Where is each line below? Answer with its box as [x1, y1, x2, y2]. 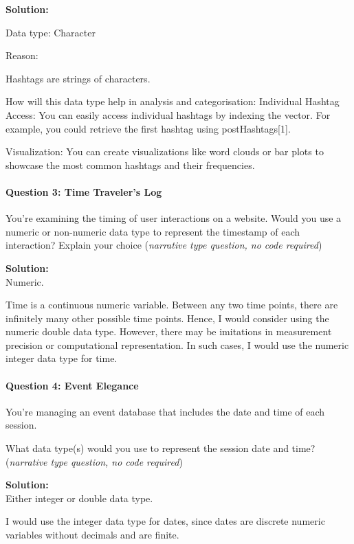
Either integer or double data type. [5, 490, 153, 505]
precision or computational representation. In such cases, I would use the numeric [5, 337, 349, 352]
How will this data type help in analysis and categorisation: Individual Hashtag [5, 94, 340, 109]
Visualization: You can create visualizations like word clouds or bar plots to [5, 144, 324, 159]
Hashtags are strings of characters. [5, 71, 151, 85]
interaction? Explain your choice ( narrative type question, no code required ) [5, 238, 322, 252]
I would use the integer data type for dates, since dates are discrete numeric [5, 514, 325, 528]
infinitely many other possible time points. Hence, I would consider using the [5, 310, 329, 325]
